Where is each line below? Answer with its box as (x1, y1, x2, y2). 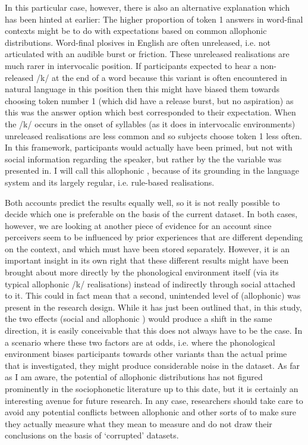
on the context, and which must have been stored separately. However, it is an (5, 242, 290, 255)
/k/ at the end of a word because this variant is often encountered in (36, 71, 287, 83)
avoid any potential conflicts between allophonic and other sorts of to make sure (5, 406, 297, 418)
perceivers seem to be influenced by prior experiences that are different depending (5, 231, 303, 243)
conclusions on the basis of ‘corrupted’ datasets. (5, 429, 179, 441)
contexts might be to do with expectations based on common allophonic (5, 24, 267, 37)
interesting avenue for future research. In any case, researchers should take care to (5, 394, 303, 406)
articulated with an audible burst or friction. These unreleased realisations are (5, 48, 290, 60)
